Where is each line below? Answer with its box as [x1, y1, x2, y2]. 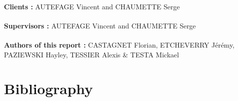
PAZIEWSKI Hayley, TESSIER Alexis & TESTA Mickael [4, 49, 179, 59]
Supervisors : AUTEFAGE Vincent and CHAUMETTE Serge [4, 21, 196, 31]
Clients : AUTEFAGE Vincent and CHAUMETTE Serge [4, 1, 180, 11]
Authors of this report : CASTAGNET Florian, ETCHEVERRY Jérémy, [4, 40, 235, 50]
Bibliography [4, 78, 93, 98]
